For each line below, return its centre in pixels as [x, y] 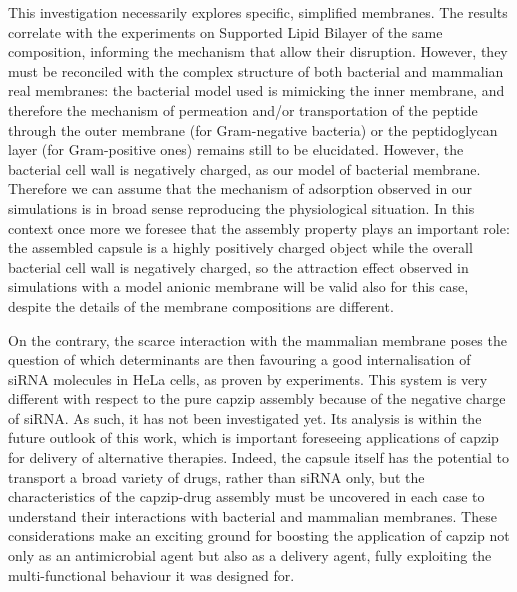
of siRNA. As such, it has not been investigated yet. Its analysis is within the [245, 417]
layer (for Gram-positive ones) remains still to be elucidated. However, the [236, 149]
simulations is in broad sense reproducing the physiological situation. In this [241, 207]
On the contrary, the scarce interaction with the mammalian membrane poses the [257, 339]
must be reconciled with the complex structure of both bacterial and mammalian [256, 70]
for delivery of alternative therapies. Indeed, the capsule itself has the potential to [258, 457]
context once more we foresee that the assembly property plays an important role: [259, 227]
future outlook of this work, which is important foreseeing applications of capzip [253, 437]
